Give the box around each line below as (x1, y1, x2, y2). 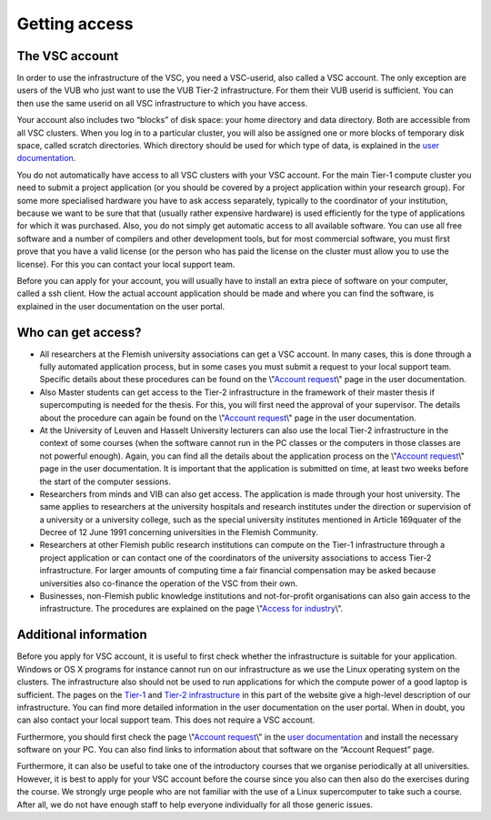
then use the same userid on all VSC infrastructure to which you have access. (16, 97, 308, 108)
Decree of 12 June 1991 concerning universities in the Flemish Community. (39, 527, 318, 538)
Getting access (16, 14, 134, 34)
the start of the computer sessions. (39, 476, 172, 487)
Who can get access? (16, 324, 142, 340)
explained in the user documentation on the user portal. (16, 300, 225, 311)
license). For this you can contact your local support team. (16, 258, 235, 269)
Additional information (16, 627, 147, 643)
